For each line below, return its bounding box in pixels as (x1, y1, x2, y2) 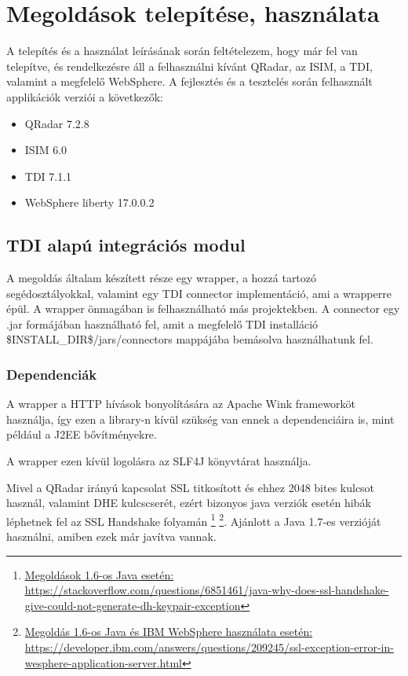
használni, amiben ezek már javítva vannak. (6, 528, 217, 545)
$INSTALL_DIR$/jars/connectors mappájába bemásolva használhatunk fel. (6, 331, 373, 347)
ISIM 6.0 (24, 141, 67, 158)
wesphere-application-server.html (24, 654, 182, 670)
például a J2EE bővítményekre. (6, 426, 157, 443)
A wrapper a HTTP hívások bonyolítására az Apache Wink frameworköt (6, 395, 356, 412)
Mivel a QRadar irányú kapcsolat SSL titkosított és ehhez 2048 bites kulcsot (6, 479, 375, 495)
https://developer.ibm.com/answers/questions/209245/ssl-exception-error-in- (24, 639, 394, 656)
